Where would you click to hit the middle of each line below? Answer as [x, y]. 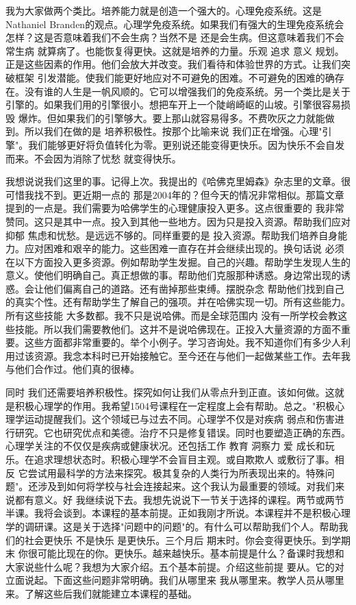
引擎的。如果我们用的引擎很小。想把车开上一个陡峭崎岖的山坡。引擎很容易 [173, 104]
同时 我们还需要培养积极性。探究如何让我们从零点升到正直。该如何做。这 [170, 392]
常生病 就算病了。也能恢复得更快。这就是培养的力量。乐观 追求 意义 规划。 [175, 50]
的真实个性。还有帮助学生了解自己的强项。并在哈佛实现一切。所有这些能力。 [178, 302]
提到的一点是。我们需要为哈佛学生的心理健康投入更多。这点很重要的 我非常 [175, 208]
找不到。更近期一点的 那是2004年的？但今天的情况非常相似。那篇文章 [189, 194]
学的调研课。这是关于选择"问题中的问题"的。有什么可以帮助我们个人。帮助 [172, 526]
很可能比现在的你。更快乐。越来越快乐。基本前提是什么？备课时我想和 [186, 553]
